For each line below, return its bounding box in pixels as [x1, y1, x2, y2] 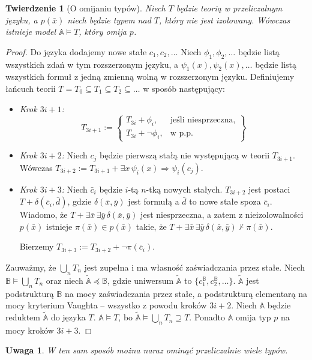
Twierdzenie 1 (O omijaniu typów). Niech [5, 2, 166, 14]
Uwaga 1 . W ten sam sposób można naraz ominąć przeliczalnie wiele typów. [5, 344, 288, 356]
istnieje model [5, 25, 56, 38]
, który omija [79, 25, 127, 38]
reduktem [5, 311, 40, 323]
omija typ [235, 311, 271, 323]
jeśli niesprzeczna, [170, 116, 236, 125]
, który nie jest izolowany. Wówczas [159, 13, 290, 26]
